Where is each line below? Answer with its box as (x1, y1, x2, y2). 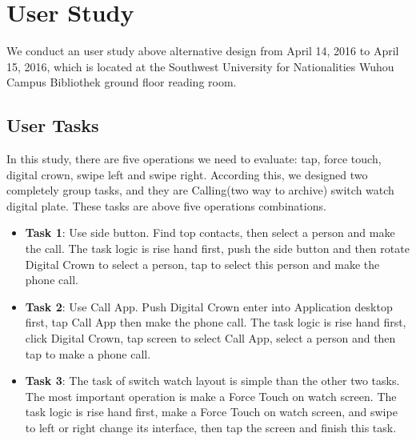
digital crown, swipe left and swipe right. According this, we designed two (6, 166, 368, 182)
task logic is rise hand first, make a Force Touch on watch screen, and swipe (25, 403, 398, 420)
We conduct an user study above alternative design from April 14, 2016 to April (6, 42, 399, 59)
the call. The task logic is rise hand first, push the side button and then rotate (25, 240, 410, 257)
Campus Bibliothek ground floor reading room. (6, 74, 237, 90)
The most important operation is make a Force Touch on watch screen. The (25, 387, 397, 404)
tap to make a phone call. (25, 345, 151, 362)
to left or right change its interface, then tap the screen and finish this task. (25, 419, 397, 436)
